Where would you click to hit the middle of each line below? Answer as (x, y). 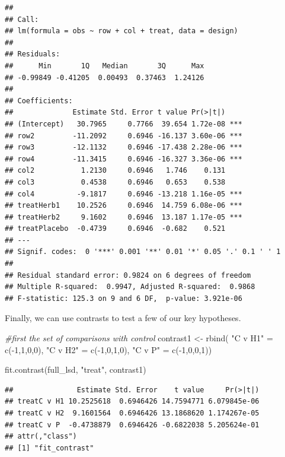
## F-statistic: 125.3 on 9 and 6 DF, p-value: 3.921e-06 (124, 298)
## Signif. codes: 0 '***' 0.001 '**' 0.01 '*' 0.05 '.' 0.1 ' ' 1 (143, 252)
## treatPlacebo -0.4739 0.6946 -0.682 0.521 (115, 229)
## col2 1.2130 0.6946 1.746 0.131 (115, 171)
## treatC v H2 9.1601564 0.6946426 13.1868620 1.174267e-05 (132, 413)
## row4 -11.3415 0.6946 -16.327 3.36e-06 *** (124, 159)
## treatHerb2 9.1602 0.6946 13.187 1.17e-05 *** (124, 217)
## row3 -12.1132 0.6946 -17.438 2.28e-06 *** (124, 147)
